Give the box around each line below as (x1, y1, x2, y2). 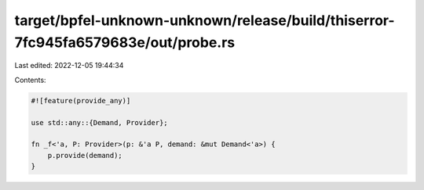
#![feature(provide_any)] (31, 96, 131, 105)
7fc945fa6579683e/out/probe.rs (14, 34, 236, 51)
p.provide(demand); (47, 151, 123, 160)
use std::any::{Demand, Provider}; (31, 118, 168, 127)
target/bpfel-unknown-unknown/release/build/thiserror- (14, 12, 396, 29)
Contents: (14, 75, 46, 84)
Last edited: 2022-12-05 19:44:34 (14, 61, 124, 70)
